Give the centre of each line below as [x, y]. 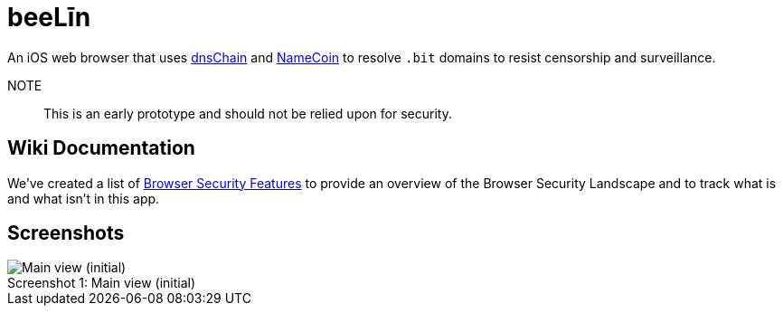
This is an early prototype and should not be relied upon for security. [248, 113]
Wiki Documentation [101, 148]
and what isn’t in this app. [84, 198]
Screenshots [66, 233]
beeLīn [49, 17]
